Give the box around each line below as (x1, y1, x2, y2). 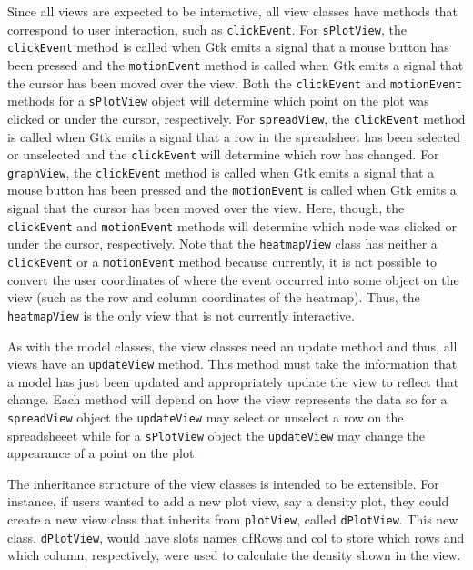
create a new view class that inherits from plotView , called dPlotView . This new (7, 510, 458, 529)
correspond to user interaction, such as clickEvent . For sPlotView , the (7, 19, 407, 38)
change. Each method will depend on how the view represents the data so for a (7, 390, 448, 409)
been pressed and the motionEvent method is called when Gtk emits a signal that (7, 55, 464, 74)
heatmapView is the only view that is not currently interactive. (7, 305, 355, 324)
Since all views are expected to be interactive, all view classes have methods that (7, 2, 458, 20)
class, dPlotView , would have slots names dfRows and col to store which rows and (7, 527, 465, 546)
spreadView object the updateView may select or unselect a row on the (7, 407, 404, 426)
